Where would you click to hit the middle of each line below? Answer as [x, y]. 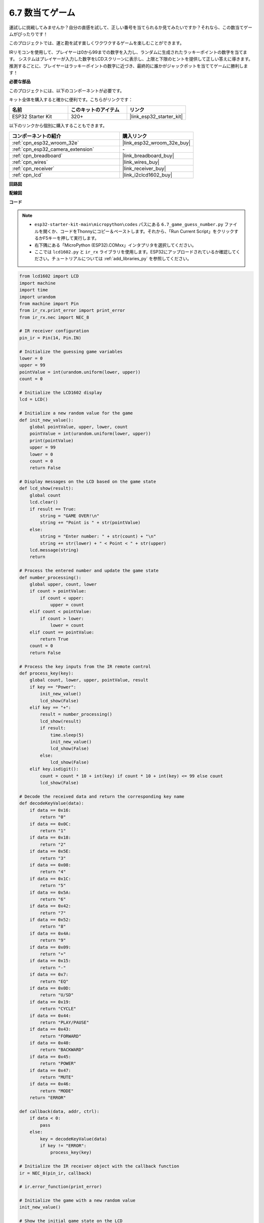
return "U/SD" [57, 995]
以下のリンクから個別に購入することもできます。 [58, 126]
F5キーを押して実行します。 [71, 238]
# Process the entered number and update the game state [89, 571]
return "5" [53, 886]
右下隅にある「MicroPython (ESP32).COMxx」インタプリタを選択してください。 [115, 245]
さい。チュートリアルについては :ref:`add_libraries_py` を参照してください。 [115, 259]
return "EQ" [54, 981]
